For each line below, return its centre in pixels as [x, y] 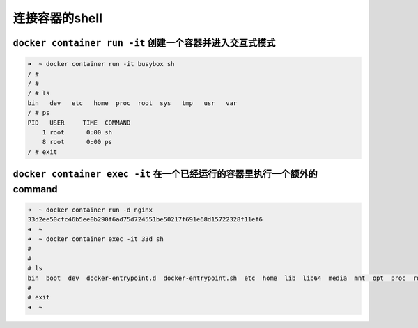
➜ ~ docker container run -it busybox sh [101, 64]
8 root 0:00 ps [77, 142]
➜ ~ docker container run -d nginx [90, 210]
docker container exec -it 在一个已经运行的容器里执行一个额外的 [165, 174]
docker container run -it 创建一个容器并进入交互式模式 [144, 43]
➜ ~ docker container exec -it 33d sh [95, 239]
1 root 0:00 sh [77, 132]
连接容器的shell [57, 18]
